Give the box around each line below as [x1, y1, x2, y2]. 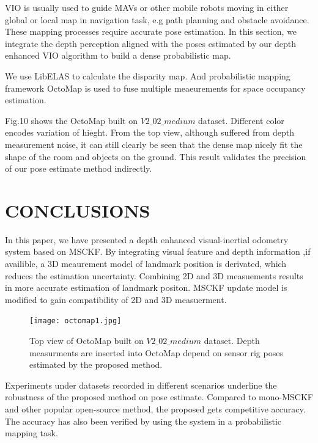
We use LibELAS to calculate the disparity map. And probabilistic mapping [5, 69, 290, 82]
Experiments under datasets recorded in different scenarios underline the [5, 378, 277, 391]
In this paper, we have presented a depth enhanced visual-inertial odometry [5, 233, 289, 246]
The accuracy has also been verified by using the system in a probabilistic [5, 414, 282, 427]
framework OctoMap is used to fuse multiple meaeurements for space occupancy [5, 81, 306, 94]
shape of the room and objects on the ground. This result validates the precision [5, 150, 306, 163]
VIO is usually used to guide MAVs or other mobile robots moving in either [5, 1, 289, 13]
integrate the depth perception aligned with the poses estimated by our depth [5, 37, 296, 49]
